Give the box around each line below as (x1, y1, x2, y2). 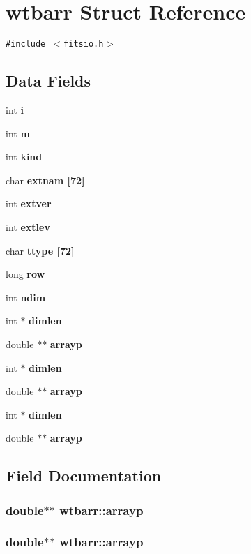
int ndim (6, 290, 46, 304)
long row (6, 267, 45, 281)
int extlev (6, 219, 50, 234)
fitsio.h (63, 39, 104, 50)
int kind (6, 149, 43, 164)
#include (6, 39, 46, 50)
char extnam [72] (6, 172, 85, 187)
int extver (6, 196, 52, 211)
